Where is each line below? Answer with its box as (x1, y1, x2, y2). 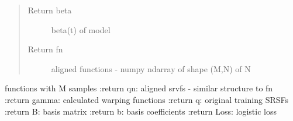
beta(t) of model (51, 23, 111, 35)
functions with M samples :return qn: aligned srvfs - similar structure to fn (5, 82, 273, 94)
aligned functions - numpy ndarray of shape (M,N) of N (51, 62, 251, 74)
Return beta (27, 4, 72, 16)
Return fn (27, 43, 63, 55)
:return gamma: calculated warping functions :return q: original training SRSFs (5, 93, 289, 105)
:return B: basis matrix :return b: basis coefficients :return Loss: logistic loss (5, 105, 277, 117)
